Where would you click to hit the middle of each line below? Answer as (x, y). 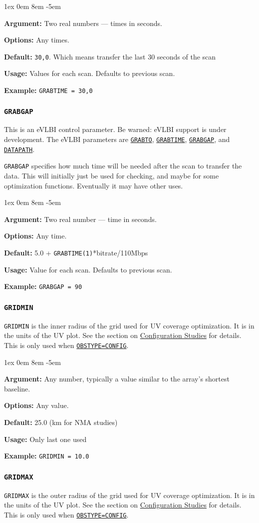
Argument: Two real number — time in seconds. (80, 219)
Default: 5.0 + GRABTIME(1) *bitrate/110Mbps (76, 252)
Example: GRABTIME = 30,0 (48, 90)
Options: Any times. (37, 40)
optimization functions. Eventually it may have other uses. (94, 185)
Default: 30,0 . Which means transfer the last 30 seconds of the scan (110, 56)
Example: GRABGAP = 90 (43, 286)
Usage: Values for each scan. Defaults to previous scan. (90, 73)
